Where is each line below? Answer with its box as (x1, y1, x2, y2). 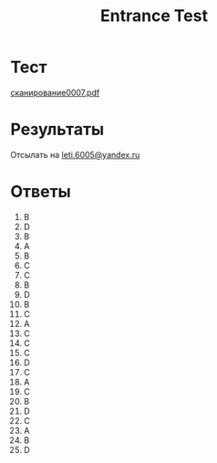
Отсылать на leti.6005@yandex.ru (10, 149, 140, 160)
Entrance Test (99, 5, 209, 26)
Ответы (10, 182, 71, 202)
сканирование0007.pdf (10, 87, 100, 98)
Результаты (10, 120, 105, 140)
